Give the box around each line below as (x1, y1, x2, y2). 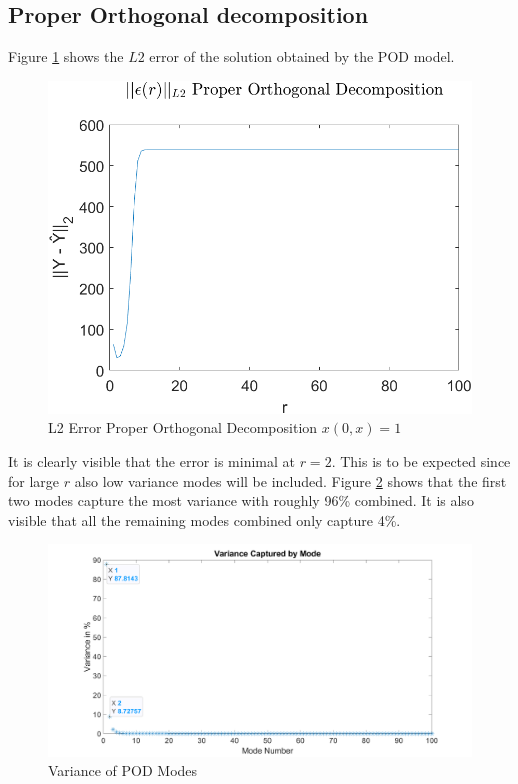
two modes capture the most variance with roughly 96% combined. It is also (8, 490, 474, 511)
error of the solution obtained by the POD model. (149, 46, 455, 67)
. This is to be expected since (331, 451, 511, 472)
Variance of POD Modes (48, 760, 198, 781)
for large (8, 470, 60, 491)
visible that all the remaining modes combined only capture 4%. (8, 509, 401, 530)
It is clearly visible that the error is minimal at (8, 451, 295, 472)
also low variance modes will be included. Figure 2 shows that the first (74, 470, 507, 491)
